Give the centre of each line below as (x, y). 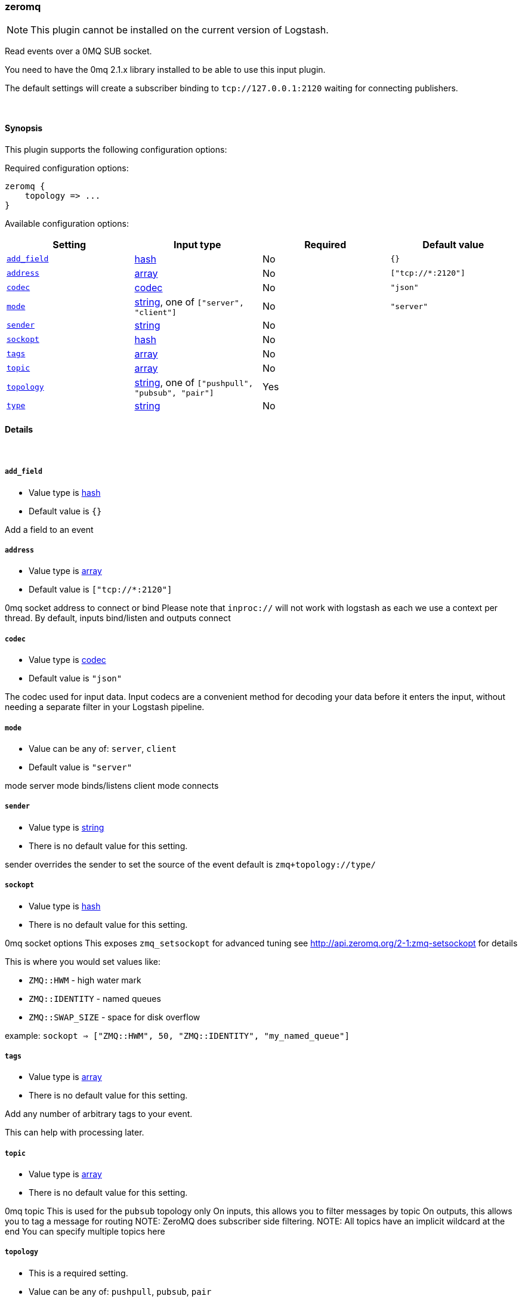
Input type (197, 244)
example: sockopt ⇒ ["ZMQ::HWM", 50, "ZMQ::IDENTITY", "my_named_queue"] (177, 1035)
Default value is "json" (75, 678)
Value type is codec (67, 660)
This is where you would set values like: (83, 961)
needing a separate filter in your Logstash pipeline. (105, 707)
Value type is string (67, 827)
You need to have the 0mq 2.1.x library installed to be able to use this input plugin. (165, 70)
